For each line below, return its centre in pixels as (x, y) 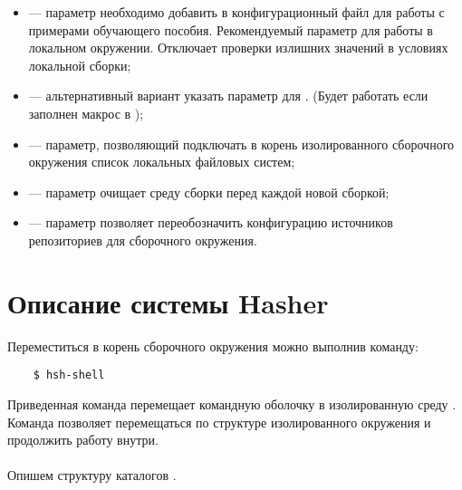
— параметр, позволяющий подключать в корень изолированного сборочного (241, 144)
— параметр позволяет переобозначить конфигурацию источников (211, 222)
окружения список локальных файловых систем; (162, 162)
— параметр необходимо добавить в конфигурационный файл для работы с (236, 12)
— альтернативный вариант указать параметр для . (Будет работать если (228, 96)
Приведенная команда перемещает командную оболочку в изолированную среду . (232, 404)
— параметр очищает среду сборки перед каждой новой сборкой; (209, 192)
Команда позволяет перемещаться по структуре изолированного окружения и (219, 422)
